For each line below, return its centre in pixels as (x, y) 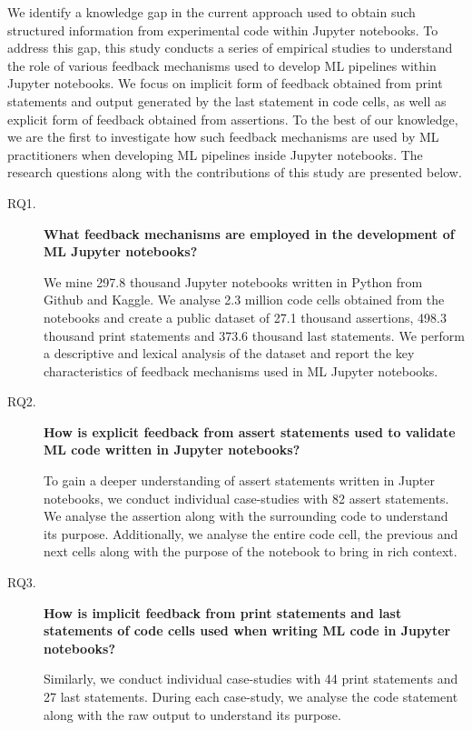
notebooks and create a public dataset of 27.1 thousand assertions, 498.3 (245, 317)
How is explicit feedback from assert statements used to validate (250, 431)
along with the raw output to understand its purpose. (192, 714)
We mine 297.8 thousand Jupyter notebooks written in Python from (233, 281)
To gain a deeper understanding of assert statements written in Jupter (239, 480)
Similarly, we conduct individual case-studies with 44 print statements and (251, 679)
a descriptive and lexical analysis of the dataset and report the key (229, 353)
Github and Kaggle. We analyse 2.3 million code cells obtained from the (244, 300)
